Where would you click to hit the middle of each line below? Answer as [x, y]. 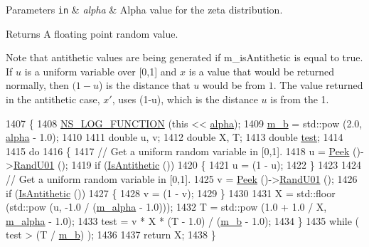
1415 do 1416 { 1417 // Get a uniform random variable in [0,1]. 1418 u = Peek [178, 151]
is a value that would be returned [262, 71]
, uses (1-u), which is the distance [185, 99]
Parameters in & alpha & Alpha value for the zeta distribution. [144, 9]
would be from [234, 85]
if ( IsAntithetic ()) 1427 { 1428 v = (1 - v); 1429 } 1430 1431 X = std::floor [171, 193]
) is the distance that [145, 85]
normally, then [37, 85]
